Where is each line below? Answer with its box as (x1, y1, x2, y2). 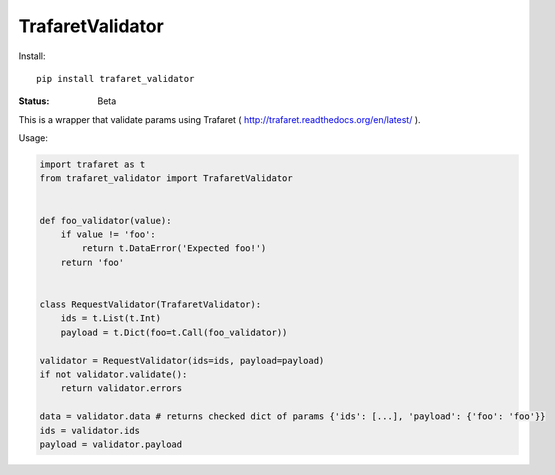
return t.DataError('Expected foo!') (81, 243, 267, 254)
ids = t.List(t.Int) (60, 313, 162, 324)
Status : (18, 95, 50, 107)
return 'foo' (60, 256, 125, 268)
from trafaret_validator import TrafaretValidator (39, 173, 294, 184)
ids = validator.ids (39, 425, 140, 436)
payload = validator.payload (39, 438, 183, 450)
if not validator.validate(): (39, 368, 188, 380)
